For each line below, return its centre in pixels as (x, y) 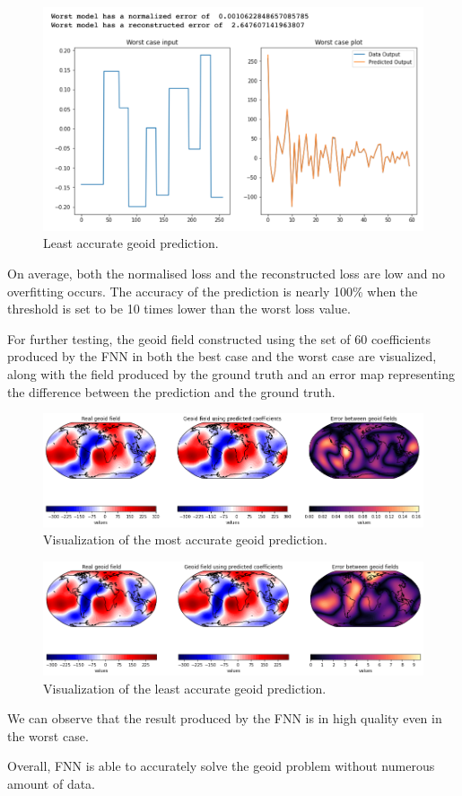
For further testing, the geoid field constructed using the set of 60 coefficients (219, 338)
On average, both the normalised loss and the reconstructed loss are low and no (226, 274)
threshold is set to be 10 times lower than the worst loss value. (179, 309)
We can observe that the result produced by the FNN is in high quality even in (225, 718)
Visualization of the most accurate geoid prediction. (185, 540)
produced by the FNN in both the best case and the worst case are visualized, (222, 356)
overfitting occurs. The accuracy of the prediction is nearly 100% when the (213, 291)
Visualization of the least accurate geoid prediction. (185, 688)
